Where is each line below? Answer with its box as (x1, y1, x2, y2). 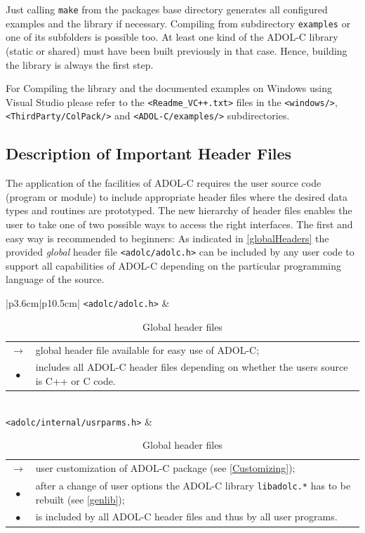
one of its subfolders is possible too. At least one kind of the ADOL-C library (6, 29, 338, 44)
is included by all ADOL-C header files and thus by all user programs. (35, 509, 338, 524)
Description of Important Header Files (6, 143, 292, 164)
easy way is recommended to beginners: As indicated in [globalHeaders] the (6, 230, 329, 245)
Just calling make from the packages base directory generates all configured (6, 2, 328, 16)
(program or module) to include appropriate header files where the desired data (6, 189, 347, 204)
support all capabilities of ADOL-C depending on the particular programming (6, 258, 341, 272)
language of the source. (6, 272, 105, 287)
